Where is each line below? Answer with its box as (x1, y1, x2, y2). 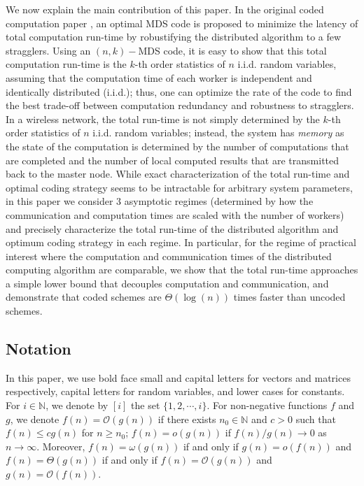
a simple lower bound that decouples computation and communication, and (6, 276, 329, 290)
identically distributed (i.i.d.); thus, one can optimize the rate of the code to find (6, 84, 352, 99)
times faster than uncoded (233, 290, 346, 304)
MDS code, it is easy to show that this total (138, 43, 327, 57)
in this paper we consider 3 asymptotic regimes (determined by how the (6, 194, 314, 208)
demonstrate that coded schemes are (6, 290, 162, 304)
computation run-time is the (6, 57, 127, 71)
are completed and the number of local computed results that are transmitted (6, 152, 339, 167)
